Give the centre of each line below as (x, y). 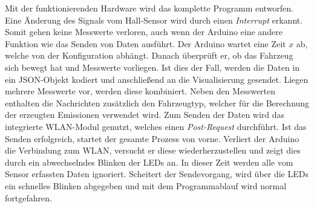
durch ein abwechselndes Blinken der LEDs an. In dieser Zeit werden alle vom (149, 162)
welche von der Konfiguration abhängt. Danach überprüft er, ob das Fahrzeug (149, 55)
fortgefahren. (28, 197)
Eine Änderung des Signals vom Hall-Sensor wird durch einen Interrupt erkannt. (154, 20)
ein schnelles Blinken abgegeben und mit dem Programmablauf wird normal (146, 185)
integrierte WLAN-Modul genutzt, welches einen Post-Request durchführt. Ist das (156, 126)
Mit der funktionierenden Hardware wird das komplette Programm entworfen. (149, 8)
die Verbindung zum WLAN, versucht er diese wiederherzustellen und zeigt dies (153, 150)
